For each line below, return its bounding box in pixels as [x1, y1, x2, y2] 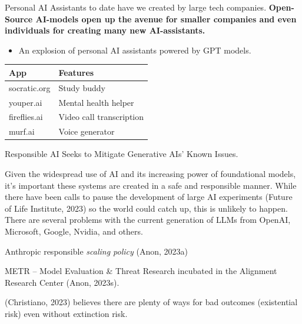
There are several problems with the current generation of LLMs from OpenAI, [5, 213, 291, 226]
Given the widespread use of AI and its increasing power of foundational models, [5, 167, 296, 179]
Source [5, 12, 33, 25]
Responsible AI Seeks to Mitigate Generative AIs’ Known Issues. [5, 148, 238, 160]
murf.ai [9, 125, 35, 138]
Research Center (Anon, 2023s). [5, 276, 120, 288]
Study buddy [58, 81, 105, 93]
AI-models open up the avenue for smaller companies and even [35, 12, 297, 25]
